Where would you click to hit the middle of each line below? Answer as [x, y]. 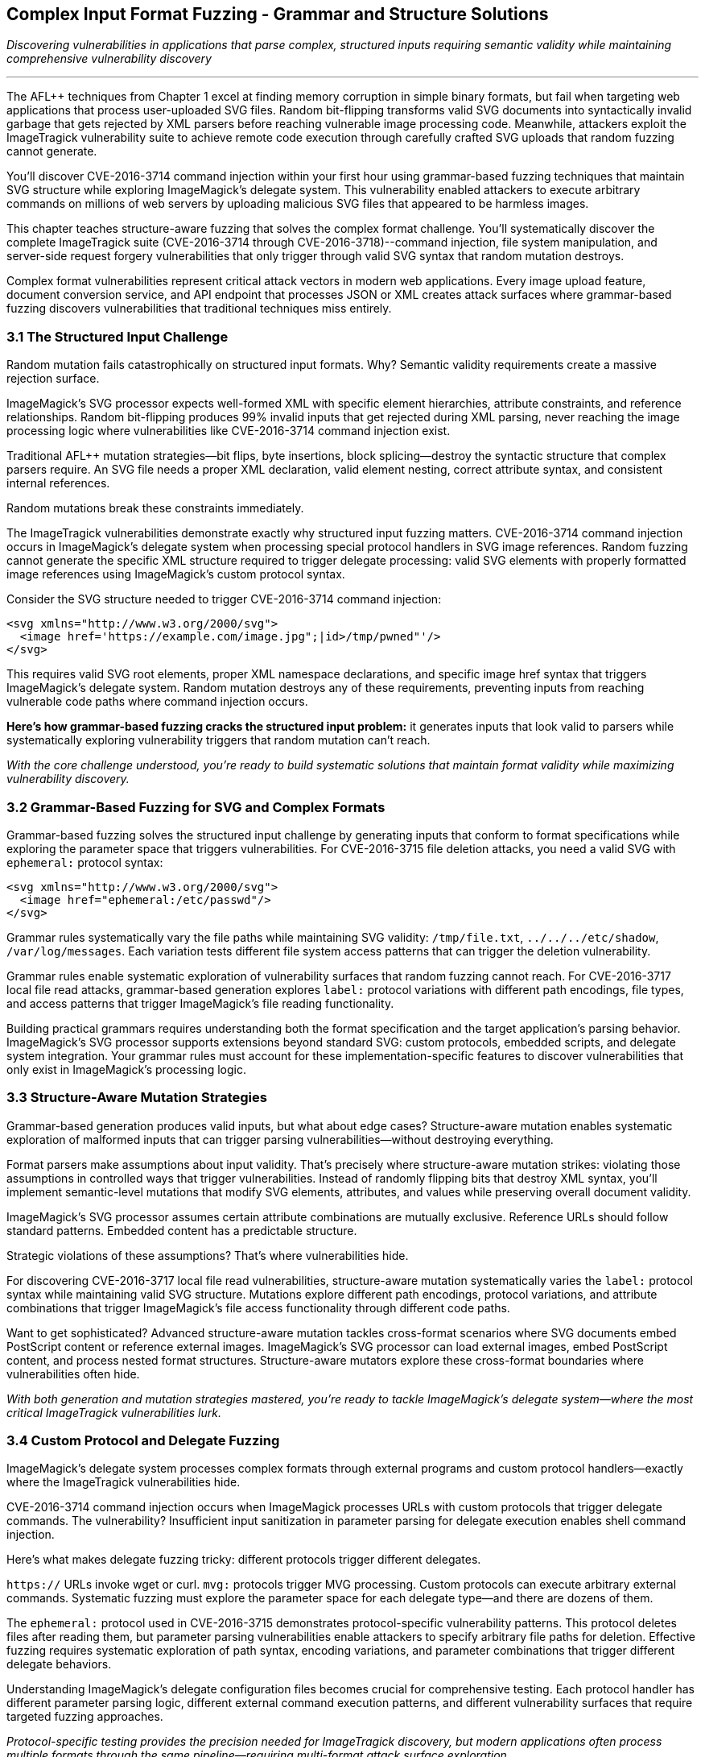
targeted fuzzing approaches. [85, 1717]
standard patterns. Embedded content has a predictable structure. [182, 1230]
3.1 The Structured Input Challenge [117, 336]
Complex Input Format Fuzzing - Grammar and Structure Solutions [278, 14]
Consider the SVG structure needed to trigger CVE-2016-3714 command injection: [224, 599]
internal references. [58, 483]
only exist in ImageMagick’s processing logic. [126, 1069]
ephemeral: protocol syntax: [85, 862]
